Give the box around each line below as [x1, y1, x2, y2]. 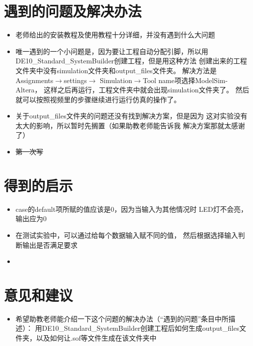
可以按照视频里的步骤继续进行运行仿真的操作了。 [22, 94, 181, 104]
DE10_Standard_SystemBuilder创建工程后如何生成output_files [42, 323, 239, 333]
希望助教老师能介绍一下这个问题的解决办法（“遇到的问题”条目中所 [15, 313, 229, 323]
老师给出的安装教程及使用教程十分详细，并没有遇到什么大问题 [15, 29, 215, 40]
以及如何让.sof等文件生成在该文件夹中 [36, 333, 157, 343]
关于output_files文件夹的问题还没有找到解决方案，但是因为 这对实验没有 [15, 111, 248, 121]
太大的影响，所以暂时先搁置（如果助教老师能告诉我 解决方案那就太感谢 [15, 120, 245, 130]
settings [63, 75, 87, 85]
